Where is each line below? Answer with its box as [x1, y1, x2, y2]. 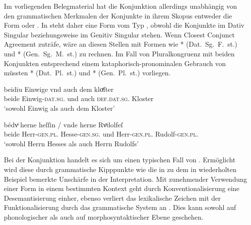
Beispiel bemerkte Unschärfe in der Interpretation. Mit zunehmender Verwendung [4, 173, 247, 184]
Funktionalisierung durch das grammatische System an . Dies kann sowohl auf [4, 202, 236, 212]
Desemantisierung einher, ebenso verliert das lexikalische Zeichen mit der [4, 192, 221, 203]
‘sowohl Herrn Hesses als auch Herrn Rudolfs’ [4, 138, 139, 148]
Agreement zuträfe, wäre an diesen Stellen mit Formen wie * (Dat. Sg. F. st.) [4, 39, 237, 49]
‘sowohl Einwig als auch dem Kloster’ [4, 103, 115, 113]
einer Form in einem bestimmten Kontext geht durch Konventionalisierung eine [4, 183, 240, 193]
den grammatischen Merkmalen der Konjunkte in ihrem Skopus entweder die [4, 10, 232, 20]
